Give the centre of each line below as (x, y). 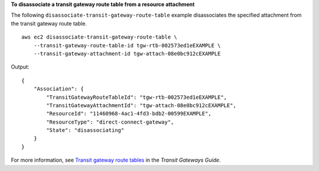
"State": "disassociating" (85, 130)
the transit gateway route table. (49, 23)
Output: (20, 67)
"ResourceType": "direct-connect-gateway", (110, 122)
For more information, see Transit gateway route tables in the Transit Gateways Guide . (116, 160)
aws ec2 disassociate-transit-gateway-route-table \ (99, 37)
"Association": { (58, 89)
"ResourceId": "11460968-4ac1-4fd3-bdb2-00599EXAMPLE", (129, 114)
